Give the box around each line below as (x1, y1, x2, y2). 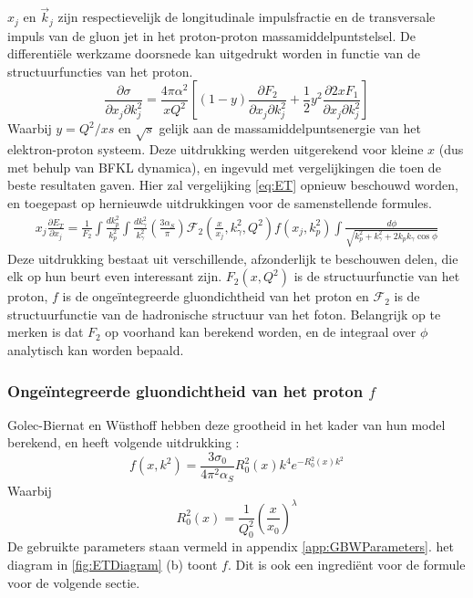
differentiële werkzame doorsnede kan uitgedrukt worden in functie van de (7, 44, 420, 63)
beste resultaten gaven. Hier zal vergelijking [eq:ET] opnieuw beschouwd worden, (7, 175, 458, 194)
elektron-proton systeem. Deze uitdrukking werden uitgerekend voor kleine (7, 140, 424, 159)
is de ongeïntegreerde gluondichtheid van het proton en (62, 287, 369, 306)
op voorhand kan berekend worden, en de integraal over (105, 322, 416, 341)
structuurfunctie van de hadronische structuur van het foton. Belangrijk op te (7, 304, 441, 323)
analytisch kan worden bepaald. (7, 340, 184, 359)
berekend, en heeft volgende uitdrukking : (7, 433, 240, 452)
